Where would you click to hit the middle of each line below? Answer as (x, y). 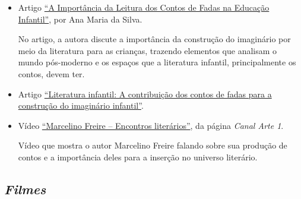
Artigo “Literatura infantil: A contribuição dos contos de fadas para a (145, 94)
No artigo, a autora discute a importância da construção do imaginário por (154, 39)
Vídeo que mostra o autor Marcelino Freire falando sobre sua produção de (153, 145)
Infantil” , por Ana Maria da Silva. (80, 19)
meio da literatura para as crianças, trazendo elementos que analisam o (148, 50)
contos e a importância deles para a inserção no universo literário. (138, 157)
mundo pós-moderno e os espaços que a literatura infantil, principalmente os (157, 62)
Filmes (25, 189)
